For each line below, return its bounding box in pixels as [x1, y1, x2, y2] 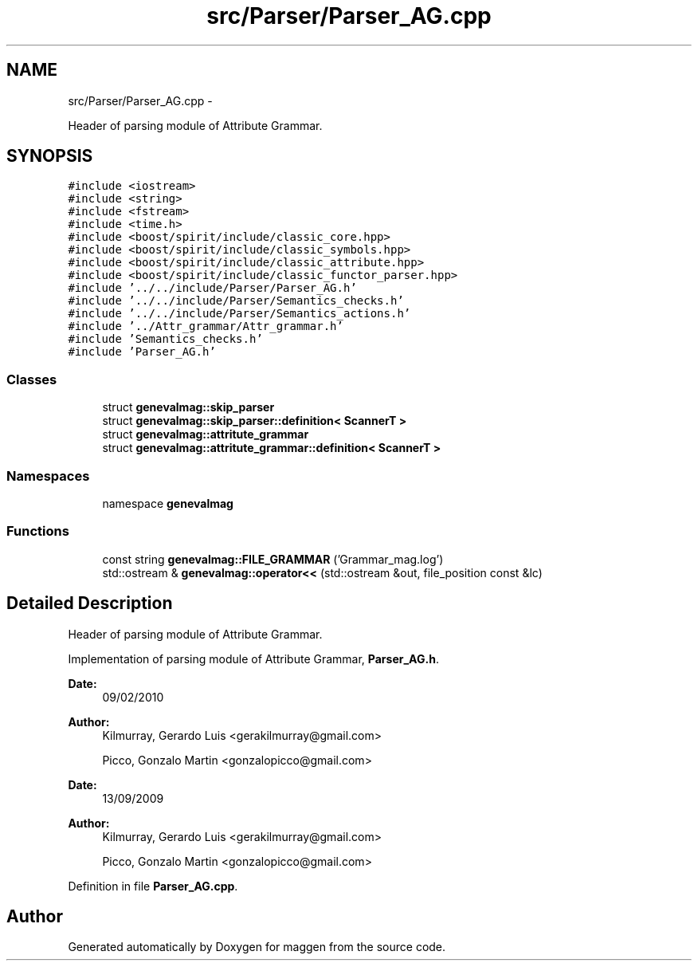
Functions [6, 523, 69, 540]
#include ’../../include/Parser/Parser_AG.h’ [68, 281, 357, 295]
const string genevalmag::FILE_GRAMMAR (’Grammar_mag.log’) [102, 552, 444, 566]
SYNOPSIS [6, 146, 93, 167]
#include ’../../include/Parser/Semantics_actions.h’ [68, 307, 411, 320]
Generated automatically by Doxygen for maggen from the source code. [68, 940, 446, 954]
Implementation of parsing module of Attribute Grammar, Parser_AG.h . [68, 651, 439, 666]
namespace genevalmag [102, 496, 233, 510]
